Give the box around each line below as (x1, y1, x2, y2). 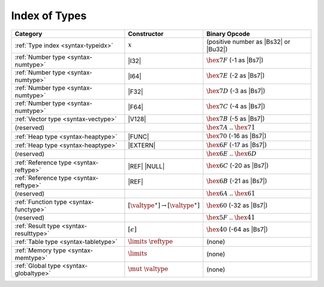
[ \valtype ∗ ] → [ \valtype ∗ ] (128, 200, 200, 210)
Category (14, 29, 43, 38)
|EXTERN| (128, 141, 156, 150)
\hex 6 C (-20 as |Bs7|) (206, 162, 269, 170)
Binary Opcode (206, 29, 250, 38)
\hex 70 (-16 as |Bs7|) (206, 132, 267, 140)
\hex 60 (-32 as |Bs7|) (206, 201, 268, 210)
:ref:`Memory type (14, 246, 66, 255)
